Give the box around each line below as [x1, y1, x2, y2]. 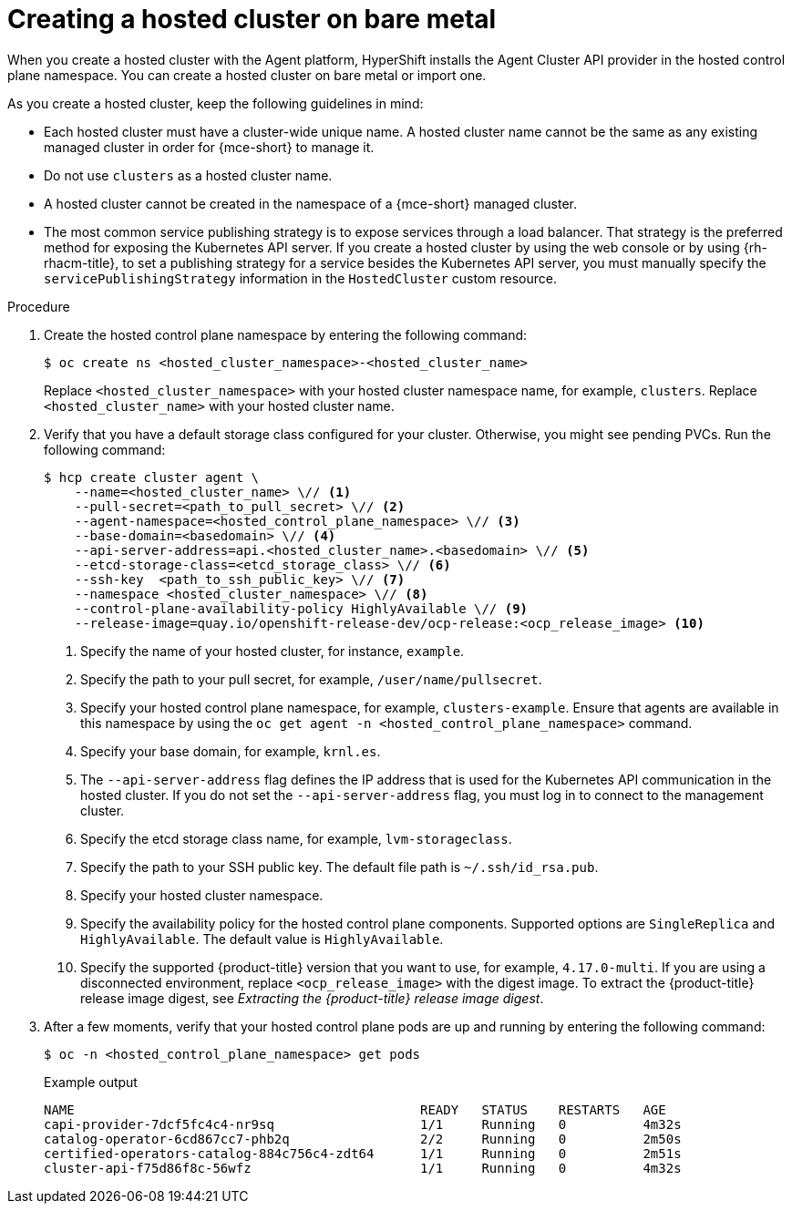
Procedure [7, 298, 70, 314]
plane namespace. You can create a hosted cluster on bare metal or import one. [7, 67, 487, 83]
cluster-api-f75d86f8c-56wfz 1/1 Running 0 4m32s [44, 1160, 682, 1175]
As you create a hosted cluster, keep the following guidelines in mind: [7, 95, 424, 111]
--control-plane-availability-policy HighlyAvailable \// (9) [74, 600, 529, 616]
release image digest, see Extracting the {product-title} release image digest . [80, 990, 544, 1006]
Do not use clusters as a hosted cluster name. [44, 167, 333, 183]
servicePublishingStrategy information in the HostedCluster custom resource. [44, 270, 557, 286]
